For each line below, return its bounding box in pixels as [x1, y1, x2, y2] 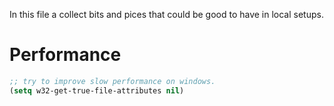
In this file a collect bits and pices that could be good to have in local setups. [9, 9, 324, 20]
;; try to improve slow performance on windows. [9, 76, 216, 86]
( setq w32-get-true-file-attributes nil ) [9, 85, 185, 96]
